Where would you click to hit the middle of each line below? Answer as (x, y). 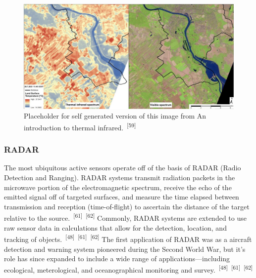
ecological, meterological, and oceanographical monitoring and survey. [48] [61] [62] (128, 269)
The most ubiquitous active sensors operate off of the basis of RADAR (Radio (123, 168)
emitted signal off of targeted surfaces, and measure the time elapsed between (122, 197)
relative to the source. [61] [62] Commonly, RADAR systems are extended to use (125, 217)
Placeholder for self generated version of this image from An (115, 116)
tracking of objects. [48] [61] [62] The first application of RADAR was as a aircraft (128, 238)
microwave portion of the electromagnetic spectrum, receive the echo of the (118, 187)
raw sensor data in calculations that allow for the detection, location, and (115, 227)
